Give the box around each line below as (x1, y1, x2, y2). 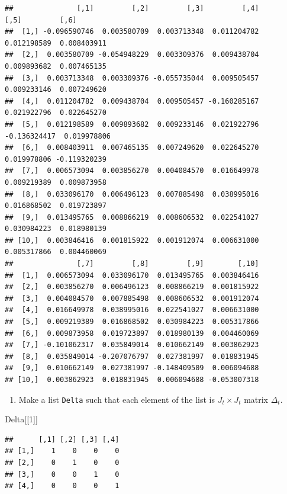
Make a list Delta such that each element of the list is (18, 393, 215, 405)
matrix (244, 393, 269, 405)
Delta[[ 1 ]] (5, 413, 38, 425)
